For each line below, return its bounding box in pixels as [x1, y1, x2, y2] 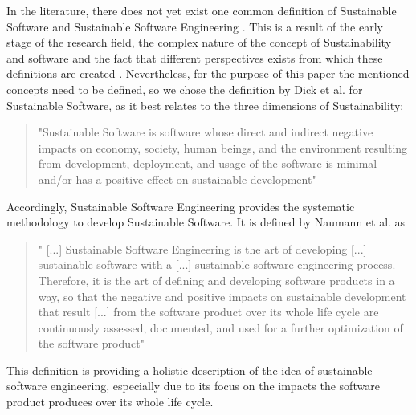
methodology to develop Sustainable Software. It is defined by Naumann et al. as [6, 214, 406, 230]
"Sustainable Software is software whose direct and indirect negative [38, 124, 373, 140]
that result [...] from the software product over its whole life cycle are [38, 303, 379, 320]
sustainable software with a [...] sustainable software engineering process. [38, 256, 396, 273]
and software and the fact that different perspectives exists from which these [6, 49, 383, 66]
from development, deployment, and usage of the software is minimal [38, 155, 377, 172]
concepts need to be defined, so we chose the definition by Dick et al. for [6, 80, 363, 97]
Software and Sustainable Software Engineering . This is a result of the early [6, 18, 383, 35]
